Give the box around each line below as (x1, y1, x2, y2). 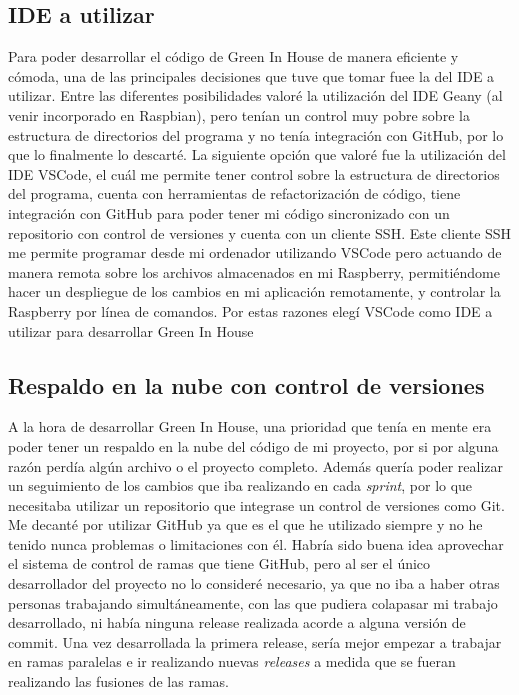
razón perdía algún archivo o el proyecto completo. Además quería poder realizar (8, 455, 504, 476)
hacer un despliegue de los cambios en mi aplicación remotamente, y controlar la (8, 281, 501, 302)
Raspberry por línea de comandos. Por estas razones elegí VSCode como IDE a (8, 300, 493, 321)
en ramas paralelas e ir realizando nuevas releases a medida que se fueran (8, 651, 456, 672)
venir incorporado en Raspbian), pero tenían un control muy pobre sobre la (8, 104, 470, 125)
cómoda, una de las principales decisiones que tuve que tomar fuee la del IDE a (8, 65, 495, 86)
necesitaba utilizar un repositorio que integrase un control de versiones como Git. (8, 494, 505, 515)
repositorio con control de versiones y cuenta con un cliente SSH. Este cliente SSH (8, 222, 512, 243)
